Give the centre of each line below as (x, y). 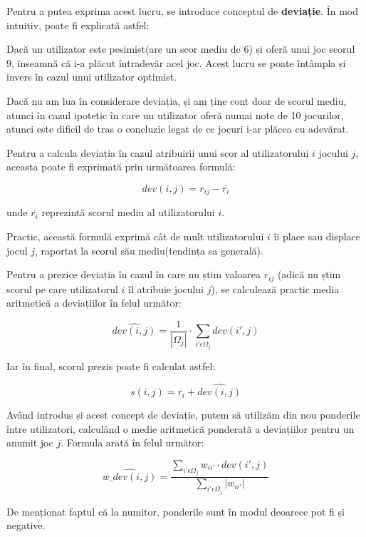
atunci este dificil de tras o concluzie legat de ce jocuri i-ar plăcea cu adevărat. (178, 129)
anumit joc (30, 443)
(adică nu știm (309, 274)
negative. (26, 525)
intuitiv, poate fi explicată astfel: (78, 25)
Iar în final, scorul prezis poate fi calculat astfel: (111, 366)
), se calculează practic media (275, 288)
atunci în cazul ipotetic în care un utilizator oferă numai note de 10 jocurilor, (175, 114)
